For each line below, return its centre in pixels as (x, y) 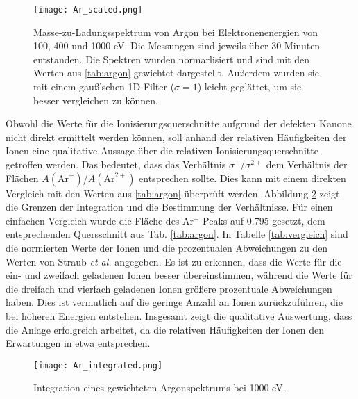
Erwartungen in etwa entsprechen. (78, 343)
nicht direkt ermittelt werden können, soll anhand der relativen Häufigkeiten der (176, 137)
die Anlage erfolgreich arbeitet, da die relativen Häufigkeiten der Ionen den (165, 329)
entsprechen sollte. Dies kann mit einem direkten (242, 178)
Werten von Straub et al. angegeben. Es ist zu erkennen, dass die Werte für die (174, 261)
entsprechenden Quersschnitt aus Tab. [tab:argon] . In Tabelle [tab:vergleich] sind (177, 234)
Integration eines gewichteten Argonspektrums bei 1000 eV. (160, 388)
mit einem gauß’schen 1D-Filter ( (104, 87)
